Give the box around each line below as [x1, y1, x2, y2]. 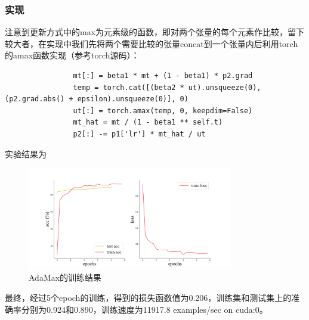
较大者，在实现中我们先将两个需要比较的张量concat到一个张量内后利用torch [5, 37, 298, 49]
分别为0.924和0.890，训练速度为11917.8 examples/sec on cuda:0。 [21, 303, 268, 315]
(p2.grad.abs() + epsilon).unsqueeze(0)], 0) [5, 95, 189, 104]
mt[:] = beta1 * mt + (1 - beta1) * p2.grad [73, 72, 253, 80]
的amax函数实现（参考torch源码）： [5, 49, 140, 61]
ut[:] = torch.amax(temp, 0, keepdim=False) [73, 106, 253, 115]
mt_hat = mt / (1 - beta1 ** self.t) [73, 118, 223, 127]
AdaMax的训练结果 [29, 271, 102, 284]
